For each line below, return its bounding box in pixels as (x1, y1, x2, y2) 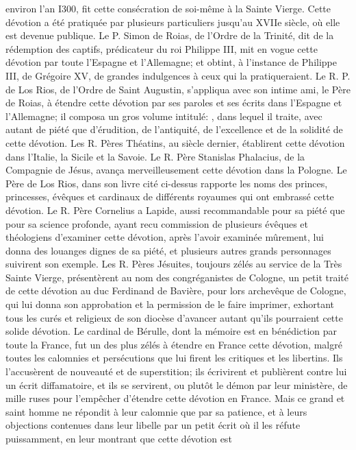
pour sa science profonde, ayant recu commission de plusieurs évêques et (5, 216, 309, 230)
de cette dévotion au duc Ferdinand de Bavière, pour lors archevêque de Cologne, (5, 283, 346, 298)
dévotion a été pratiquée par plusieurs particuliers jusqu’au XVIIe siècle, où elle (5, 14, 340, 29)
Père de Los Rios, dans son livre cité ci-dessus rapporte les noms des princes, (5, 176, 328, 190)
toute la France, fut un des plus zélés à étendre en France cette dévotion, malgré (5, 337, 342, 351)
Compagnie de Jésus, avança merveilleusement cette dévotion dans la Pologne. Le (5, 163, 347, 177)
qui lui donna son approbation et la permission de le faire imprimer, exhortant (5, 297, 335, 311)
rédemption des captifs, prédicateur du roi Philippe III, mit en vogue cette (5, 41, 318, 56)
